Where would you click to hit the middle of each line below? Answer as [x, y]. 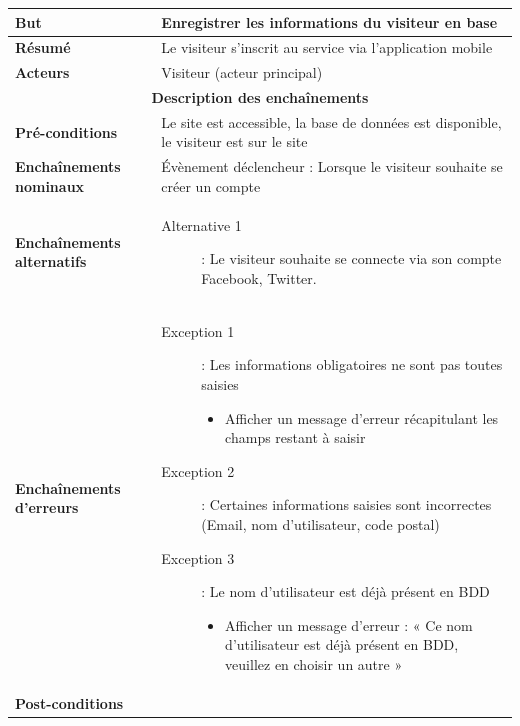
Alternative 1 [201, 224]
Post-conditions [69, 702]
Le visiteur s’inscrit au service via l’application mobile [327, 47]
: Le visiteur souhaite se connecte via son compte [351, 258]
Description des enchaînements [260, 97]
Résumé [43, 47]
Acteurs [42, 72]
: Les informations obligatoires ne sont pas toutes [352, 364]
